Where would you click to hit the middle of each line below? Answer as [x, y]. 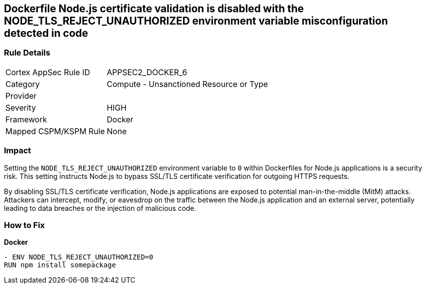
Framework [26, 119]
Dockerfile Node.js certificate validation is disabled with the [154, 9]
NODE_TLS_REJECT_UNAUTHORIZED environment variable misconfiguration [196, 21]
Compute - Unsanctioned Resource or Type [187, 84]
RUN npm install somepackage [60, 265]
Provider [21, 96]
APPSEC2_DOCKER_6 [147, 72]
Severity [21, 107]
